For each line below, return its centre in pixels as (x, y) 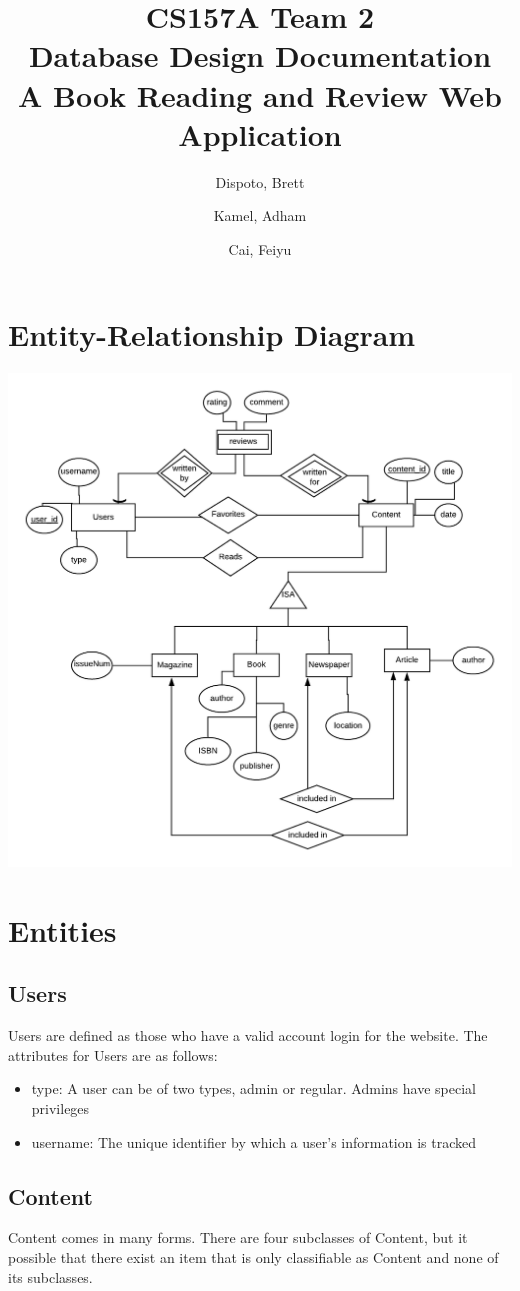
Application (260, 133)
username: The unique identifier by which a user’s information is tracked (254, 1141)
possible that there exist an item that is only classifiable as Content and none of (253, 1257)
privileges (60, 1108)
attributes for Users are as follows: (113, 1054)
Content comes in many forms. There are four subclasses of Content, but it (238, 1237)
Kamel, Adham (260, 215)
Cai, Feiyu (260, 248)
